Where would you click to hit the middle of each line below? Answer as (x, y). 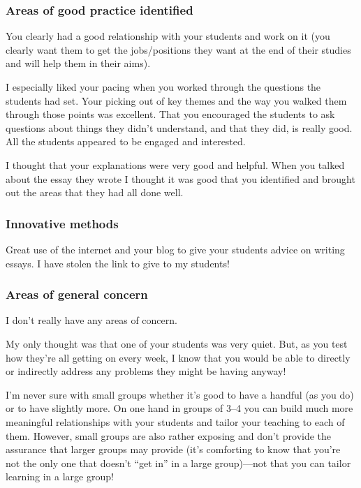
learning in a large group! (60, 476)
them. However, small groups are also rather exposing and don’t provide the (169, 435)
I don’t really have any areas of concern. (91, 320)
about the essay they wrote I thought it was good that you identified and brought (180, 178)
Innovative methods (62, 223)
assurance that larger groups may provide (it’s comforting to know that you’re (173, 449)
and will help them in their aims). (78, 63)
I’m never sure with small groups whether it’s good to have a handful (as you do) (180, 394)
